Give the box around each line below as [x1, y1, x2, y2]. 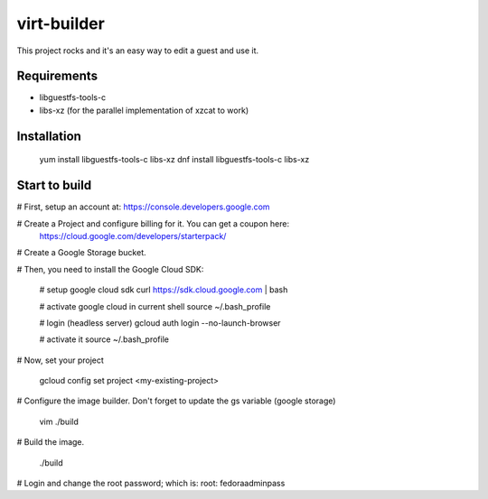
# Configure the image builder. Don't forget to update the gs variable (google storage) [16, 395, 336, 406]
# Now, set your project [16, 355, 104, 365]
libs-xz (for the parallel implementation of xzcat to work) [39, 105, 249, 116]
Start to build [16, 178, 92, 193]
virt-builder [16, 14, 106, 33]
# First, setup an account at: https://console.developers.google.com [16, 201, 270, 212]
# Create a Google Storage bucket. [16, 247, 146, 258]
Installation [16, 128, 81, 143]
